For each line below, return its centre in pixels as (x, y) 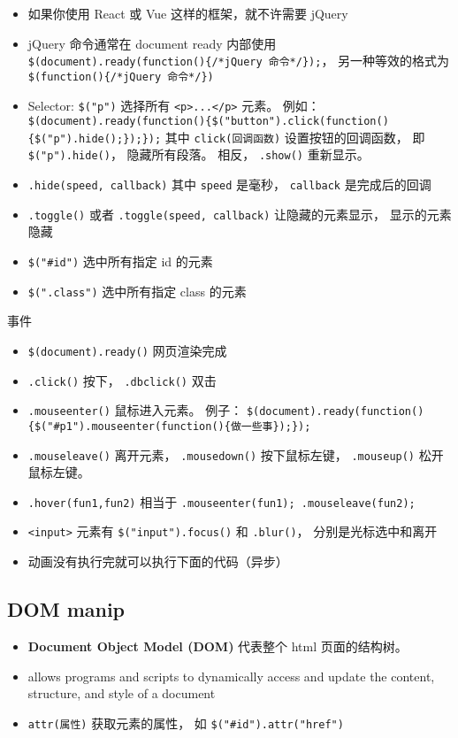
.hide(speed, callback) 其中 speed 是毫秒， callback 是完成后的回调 (229, 184)
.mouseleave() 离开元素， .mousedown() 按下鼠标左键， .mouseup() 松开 (236, 454)
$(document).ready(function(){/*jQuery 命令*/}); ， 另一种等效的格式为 (239, 61)
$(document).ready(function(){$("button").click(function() (208, 122)
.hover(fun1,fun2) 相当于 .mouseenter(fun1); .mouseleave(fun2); (221, 501)
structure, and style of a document (122, 693)
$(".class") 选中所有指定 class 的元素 (137, 291)
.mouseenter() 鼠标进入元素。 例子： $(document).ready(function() (226, 410)
